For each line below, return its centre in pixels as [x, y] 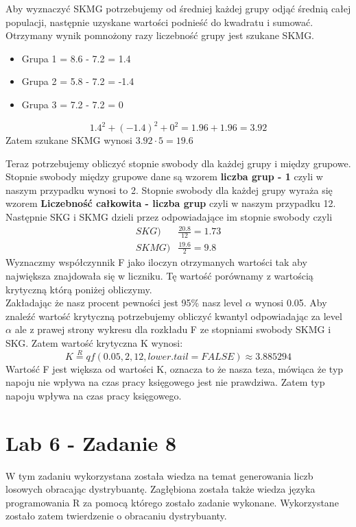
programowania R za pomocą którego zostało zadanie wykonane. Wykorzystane [172, 502]
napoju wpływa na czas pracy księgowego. [94, 395]
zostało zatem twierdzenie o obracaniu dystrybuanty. [116, 516]
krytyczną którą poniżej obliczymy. [79, 289]
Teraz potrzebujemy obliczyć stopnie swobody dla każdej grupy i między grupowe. [178, 163]
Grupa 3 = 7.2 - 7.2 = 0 [72, 104]
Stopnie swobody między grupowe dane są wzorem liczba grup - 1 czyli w [164, 176]
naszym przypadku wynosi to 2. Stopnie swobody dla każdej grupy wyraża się [169, 189]
